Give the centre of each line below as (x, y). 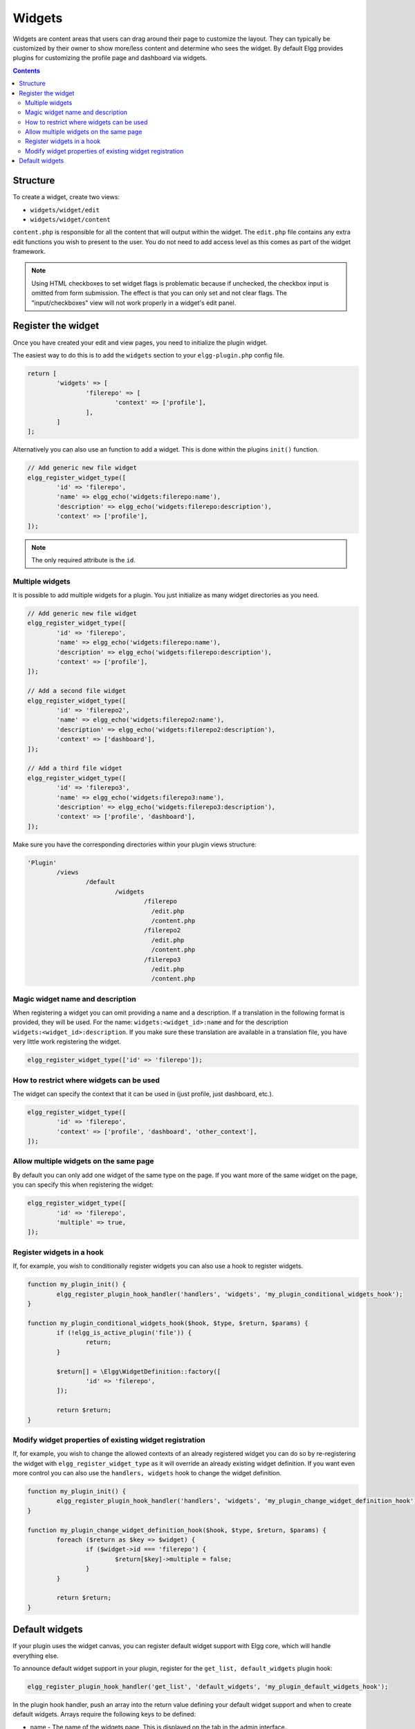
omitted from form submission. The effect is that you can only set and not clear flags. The (159, 293)
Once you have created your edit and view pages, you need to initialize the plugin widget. (140, 342)
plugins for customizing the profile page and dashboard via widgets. (110, 58)
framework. (29, 252)
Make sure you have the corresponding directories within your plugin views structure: (135, 844)
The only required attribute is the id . (84, 560)
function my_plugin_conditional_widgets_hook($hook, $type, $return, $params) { (168, 1323)
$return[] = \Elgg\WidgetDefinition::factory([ (139, 1371)
